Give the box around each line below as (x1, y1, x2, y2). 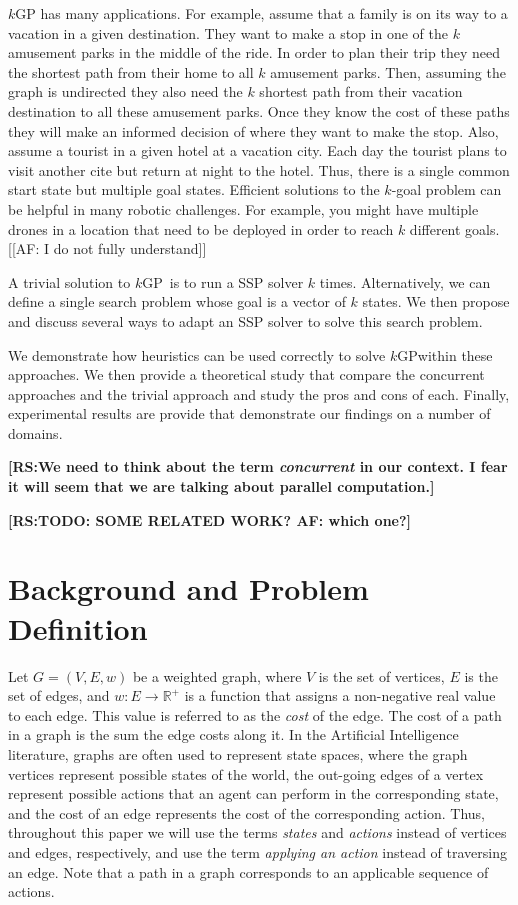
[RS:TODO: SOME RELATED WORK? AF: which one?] (8, 509, 412, 530)
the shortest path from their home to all (8, 61, 254, 82)
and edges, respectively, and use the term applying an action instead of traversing (8, 841, 508, 862)
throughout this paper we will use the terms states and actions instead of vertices (8, 822, 507, 843)
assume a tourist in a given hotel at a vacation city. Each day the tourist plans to (8, 140, 507, 161)
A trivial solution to (8, 271, 131, 292)
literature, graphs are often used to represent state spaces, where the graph (8, 743, 468, 764)
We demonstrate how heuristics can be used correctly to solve (8, 344, 386, 365)
